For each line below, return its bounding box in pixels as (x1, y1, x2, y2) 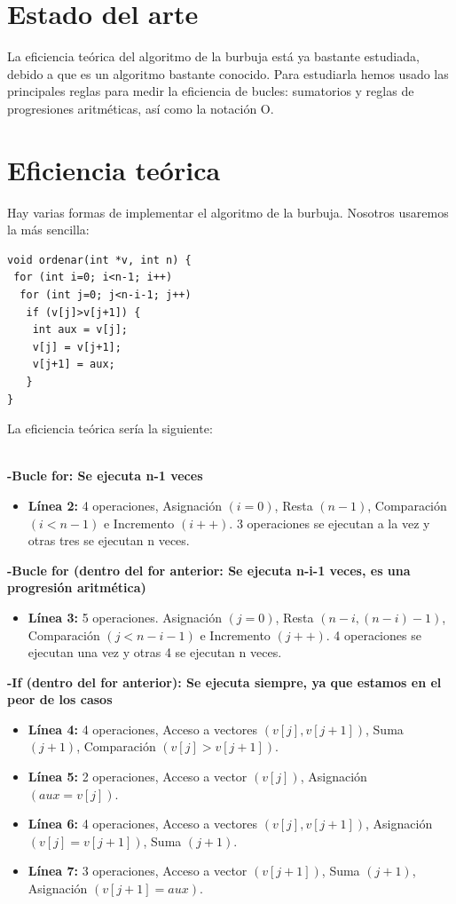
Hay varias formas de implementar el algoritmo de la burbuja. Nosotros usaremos (7, 202, 449, 221)
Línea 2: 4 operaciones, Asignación (28, 496, 222, 514)
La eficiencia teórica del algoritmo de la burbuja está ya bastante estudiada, (7, 47, 420, 66)
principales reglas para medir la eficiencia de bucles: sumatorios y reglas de (7, 82, 414, 100)
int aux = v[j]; (32, 323, 129, 337)
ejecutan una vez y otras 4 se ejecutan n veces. (28, 643, 282, 662)
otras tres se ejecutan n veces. (28, 531, 190, 550)
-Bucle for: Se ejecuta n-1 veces (7, 466, 203, 485)
